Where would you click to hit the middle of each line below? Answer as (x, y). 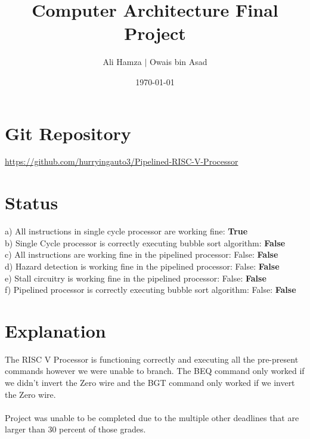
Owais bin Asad (178, 62)
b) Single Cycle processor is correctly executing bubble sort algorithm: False (145, 242)
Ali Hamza (122, 62)
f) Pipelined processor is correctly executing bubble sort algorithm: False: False (151, 290)
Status (32, 203)
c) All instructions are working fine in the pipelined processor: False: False (142, 254)
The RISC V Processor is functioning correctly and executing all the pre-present (152, 359)
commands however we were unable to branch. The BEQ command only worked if (155, 371)
